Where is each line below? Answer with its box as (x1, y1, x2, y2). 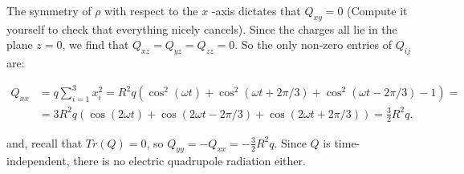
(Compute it (347, 2, 408, 18)
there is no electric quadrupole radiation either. (73, 152, 306, 169)
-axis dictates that (211, 2, 301, 18)
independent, (6, 152, 70, 169)
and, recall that (6, 134, 83, 151)
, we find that (62, 36, 129, 53)
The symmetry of (6, 2, 92, 18)
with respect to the (104, 2, 198, 18)
